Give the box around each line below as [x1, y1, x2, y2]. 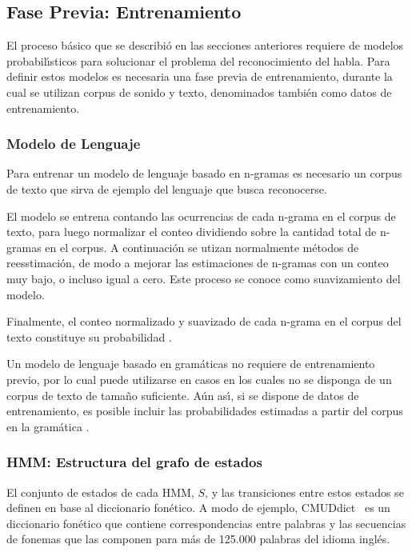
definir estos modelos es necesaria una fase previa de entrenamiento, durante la [6, 68, 393, 85]
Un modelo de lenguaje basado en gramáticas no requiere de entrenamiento [6, 355, 375, 372]
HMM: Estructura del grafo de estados [6, 452, 262, 472]
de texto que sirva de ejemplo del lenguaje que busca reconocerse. [6, 180, 327, 197]
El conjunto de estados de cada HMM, [6, 483, 194, 500]
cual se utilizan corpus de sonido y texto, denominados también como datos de [6, 83, 392, 100]
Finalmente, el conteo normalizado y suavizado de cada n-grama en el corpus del [6, 313, 402, 330]
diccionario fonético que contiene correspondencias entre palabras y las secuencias [6, 514, 406, 531]
